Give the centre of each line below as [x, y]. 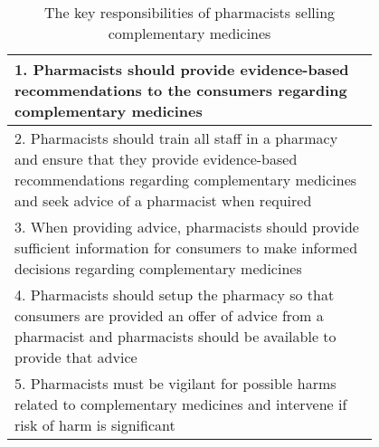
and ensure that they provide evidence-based [156, 159]
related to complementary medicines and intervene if [181, 404]
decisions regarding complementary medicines [158, 268]
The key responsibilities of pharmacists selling [190, 12]
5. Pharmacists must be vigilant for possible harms [175, 383]
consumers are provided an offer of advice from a [169, 315]
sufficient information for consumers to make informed [186, 247]
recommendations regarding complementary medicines [186, 180]
